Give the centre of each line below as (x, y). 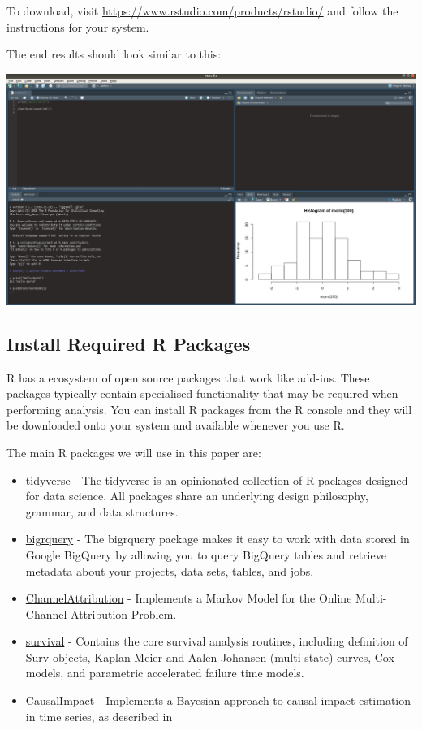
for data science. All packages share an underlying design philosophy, (197, 496)
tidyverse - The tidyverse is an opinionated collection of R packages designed (217, 479)
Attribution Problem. (124, 613)
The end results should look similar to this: (114, 54)
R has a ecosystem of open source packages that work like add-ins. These (188, 377)
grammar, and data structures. (102, 511)
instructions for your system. (78, 26)
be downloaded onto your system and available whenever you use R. (176, 425)
